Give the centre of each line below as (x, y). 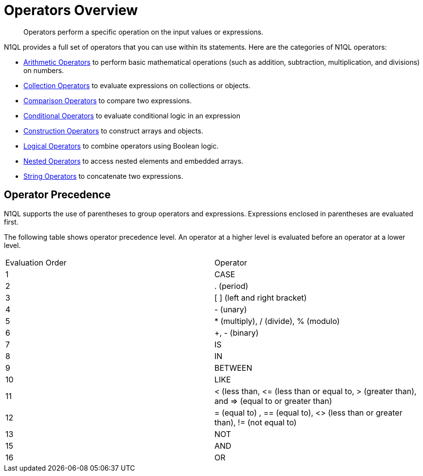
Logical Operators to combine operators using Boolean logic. (121, 146)
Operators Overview (71, 10)
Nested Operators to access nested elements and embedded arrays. (134, 161)
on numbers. (44, 70)
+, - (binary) (237, 333)
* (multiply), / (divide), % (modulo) (277, 321)
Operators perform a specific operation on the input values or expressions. (144, 32)
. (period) (231, 286)
